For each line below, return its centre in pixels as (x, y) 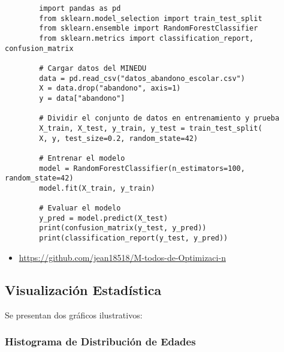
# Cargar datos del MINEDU (93, 68)
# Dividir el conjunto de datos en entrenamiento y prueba (159, 118)
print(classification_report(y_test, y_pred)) (134, 238)
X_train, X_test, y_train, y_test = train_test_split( (151, 128)
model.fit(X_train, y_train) (97, 188)
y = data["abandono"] (82, 98)
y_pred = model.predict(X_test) (104, 218)
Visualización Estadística (83, 289)
